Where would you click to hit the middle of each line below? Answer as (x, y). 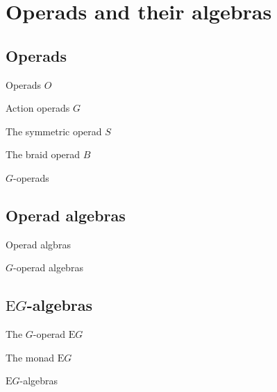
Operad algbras (38, 244)
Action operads (38, 108)
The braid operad (43, 154)
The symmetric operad (54, 131)
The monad (30, 357)
